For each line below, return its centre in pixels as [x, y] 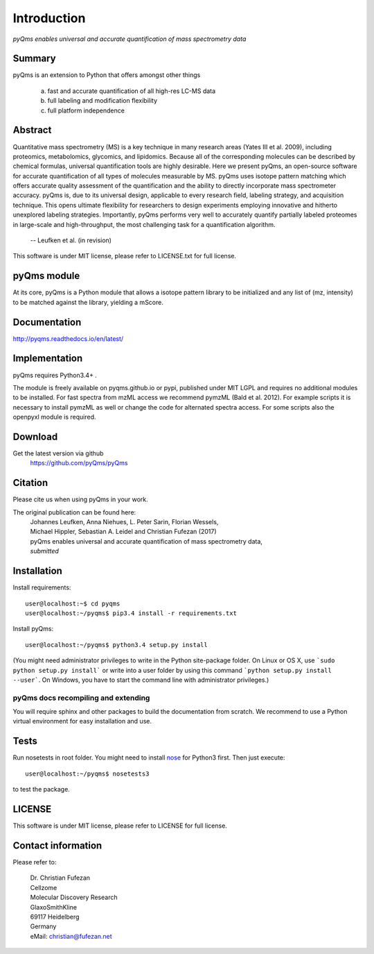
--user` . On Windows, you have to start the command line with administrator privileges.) [141, 680]
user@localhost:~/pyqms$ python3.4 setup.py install [116, 645]
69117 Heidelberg [55, 917]
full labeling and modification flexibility [103, 101]
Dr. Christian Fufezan [60, 878]
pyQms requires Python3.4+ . [55, 375]
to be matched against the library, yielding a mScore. [88, 302]
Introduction [49, 18]
